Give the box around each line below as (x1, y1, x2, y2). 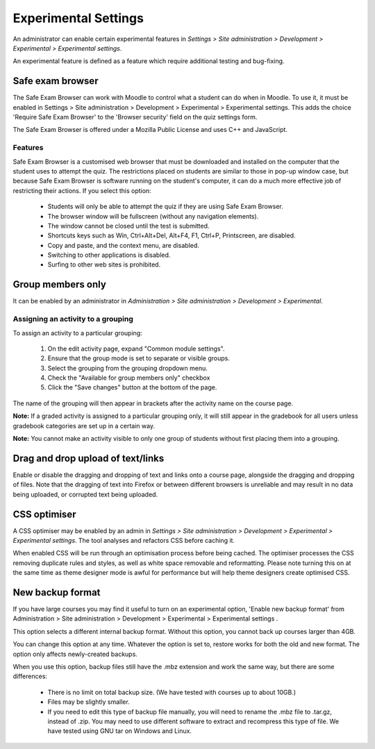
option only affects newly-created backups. (12, 650, 138, 658)
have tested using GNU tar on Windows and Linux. (47, 727, 192, 735)
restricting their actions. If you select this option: (12, 186, 152, 194)
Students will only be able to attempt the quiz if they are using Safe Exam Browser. (47, 202, 284, 211)
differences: (12, 672, 48, 680)
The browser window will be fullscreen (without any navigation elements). (47, 212, 259, 220)
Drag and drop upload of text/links (12, 452, 165, 464)
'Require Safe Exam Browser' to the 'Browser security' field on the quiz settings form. (12, 113, 258, 121)
